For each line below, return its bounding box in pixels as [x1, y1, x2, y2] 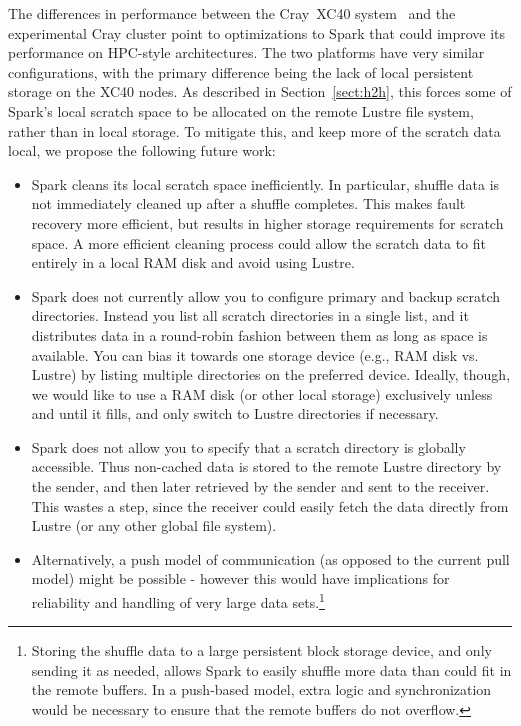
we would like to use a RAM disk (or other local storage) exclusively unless [31, 383, 493, 404]
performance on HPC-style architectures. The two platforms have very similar [8, 42, 485, 63]
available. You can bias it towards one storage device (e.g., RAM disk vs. [31, 344, 479, 365]
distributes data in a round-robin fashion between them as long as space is [31, 324, 488, 345]
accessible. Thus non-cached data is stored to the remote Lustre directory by [31, 456, 502, 477]
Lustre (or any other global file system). [31, 515, 277, 536]
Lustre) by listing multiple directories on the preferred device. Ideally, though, [31, 364, 511, 385]
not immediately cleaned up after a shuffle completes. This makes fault [31, 193, 466, 214]
